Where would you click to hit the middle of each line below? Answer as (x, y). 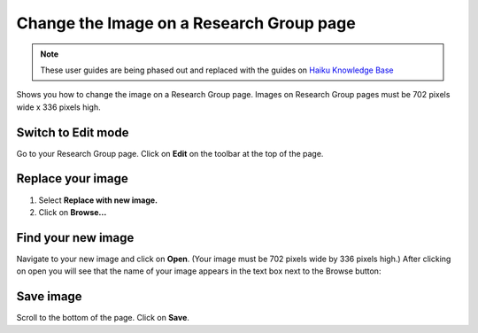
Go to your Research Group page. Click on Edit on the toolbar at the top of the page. (170, 153)
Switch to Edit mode (73, 132)
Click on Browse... (73, 212)
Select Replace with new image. (98, 200)
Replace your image (72, 178)
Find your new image (75, 238)
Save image (50, 297)
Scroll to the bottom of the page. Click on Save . (103, 318)
